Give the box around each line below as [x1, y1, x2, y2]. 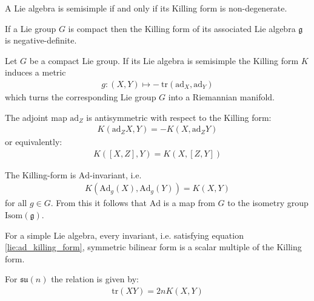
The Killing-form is [5, 168, 76, 181]
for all [5, 196, 27, 209]
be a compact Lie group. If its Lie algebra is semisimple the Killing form [29, 54, 299, 66]
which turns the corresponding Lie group [5, 91, 156, 103]
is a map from [163, 196, 215, 209]
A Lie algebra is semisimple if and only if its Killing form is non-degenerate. [5, 2, 287, 14]
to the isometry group [227, 196, 309, 209]
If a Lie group [5, 22, 56, 34]
